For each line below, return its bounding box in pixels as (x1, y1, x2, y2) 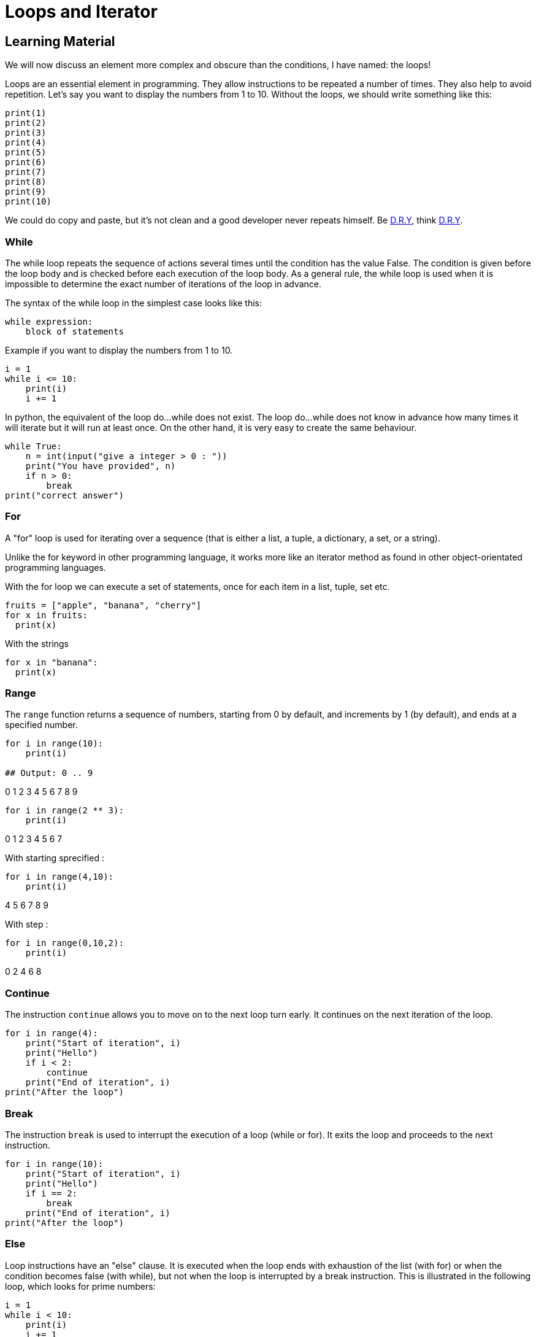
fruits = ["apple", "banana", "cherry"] (5, 600, 202, 610)
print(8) (5, 177, 47, 187)
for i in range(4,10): (5, 872, 114, 882)
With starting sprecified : (5, 853, 104, 864)
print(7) (5, 167, 47, 177)
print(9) (5, 187, 47, 197)
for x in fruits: (5, 610, 88, 620)
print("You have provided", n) (25, 460, 176, 471)
